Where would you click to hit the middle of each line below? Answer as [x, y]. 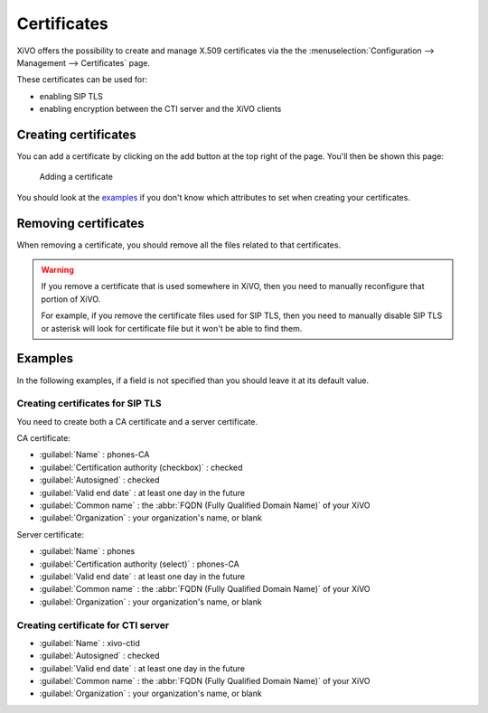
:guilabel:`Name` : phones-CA [94, 455]
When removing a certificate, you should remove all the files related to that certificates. [179, 245]
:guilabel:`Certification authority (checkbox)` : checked [141, 467]
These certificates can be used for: [82, 80]
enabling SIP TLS [71, 96]
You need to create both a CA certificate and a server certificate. [137, 421]
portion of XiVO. [71, 299]
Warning [57, 270]
